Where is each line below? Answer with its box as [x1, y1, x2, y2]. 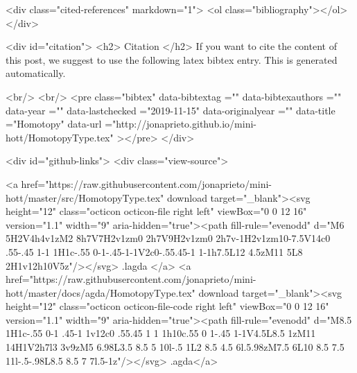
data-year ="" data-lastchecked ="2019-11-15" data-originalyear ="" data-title [6, 103, 336, 117]
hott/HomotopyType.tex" [6, 130, 114, 144]
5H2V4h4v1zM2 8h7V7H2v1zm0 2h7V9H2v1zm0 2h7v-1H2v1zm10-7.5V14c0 [6, 231, 331, 245]
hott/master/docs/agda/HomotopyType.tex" [6, 285, 195, 300]
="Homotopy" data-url [6, 116, 102, 131]
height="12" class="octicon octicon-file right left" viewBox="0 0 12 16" [6, 204, 307, 218]
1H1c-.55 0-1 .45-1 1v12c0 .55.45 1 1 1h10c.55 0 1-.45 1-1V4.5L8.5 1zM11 [6, 326, 316, 340]
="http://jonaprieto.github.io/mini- [105, 116, 256, 131]
